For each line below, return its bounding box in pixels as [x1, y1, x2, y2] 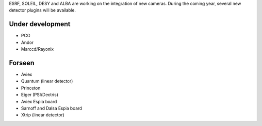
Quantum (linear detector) [21, 78, 73, 84]
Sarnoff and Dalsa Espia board [21, 105, 82, 111]
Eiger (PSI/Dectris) [21, 92, 58, 98]
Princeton [21, 85, 41, 91]
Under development [9, 20, 71, 28]
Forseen [9, 58, 35, 67]
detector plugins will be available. [9, 7, 76, 13]
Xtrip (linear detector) [21, 112, 65, 118]
